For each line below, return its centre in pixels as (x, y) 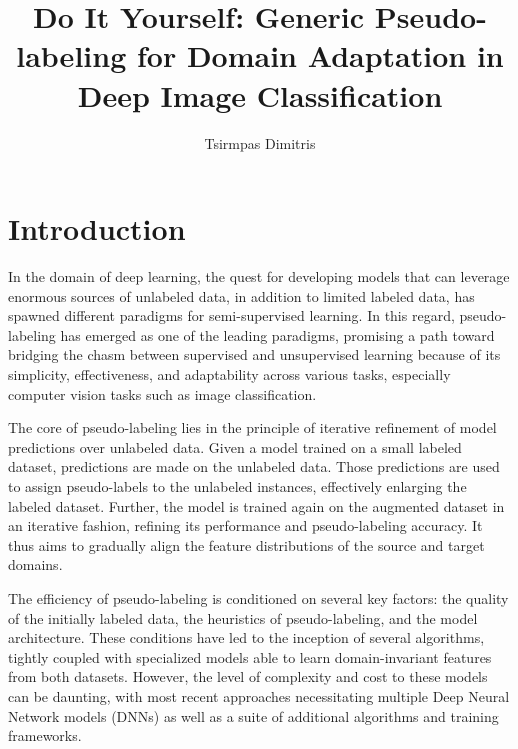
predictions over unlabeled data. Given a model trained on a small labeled (235, 446)
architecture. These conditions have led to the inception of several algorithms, (246, 637)
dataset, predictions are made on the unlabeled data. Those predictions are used (254, 466)
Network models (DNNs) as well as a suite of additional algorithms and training (253, 715)
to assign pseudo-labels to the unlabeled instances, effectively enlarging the (237, 485)
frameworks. (45, 735)
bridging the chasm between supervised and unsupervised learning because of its (254, 354)
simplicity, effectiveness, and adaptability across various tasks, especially (229, 374)
